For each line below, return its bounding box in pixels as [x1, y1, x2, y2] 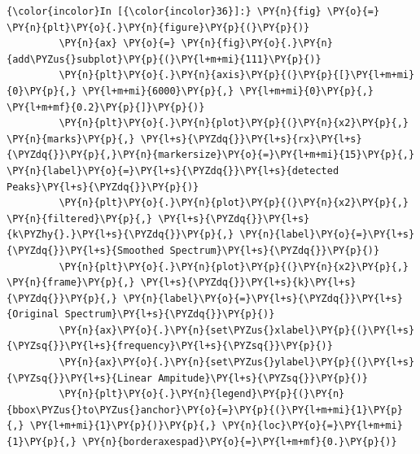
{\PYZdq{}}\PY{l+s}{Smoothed [7, 244, 164, 256]
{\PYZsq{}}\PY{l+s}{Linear [7, 372, 152, 384]
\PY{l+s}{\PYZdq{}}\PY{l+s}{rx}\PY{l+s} [140, 133, 362, 145]
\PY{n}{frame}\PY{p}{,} [7, 277, 135, 289]
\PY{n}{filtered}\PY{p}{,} [7, 212, 152, 225]
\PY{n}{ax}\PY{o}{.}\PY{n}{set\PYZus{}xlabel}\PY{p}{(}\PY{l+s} [59, 324, 415, 336]
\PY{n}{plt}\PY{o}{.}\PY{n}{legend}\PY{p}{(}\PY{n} [59, 388, 345, 400]
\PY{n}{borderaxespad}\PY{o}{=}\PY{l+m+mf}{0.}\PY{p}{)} [82, 436, 397, 448]
